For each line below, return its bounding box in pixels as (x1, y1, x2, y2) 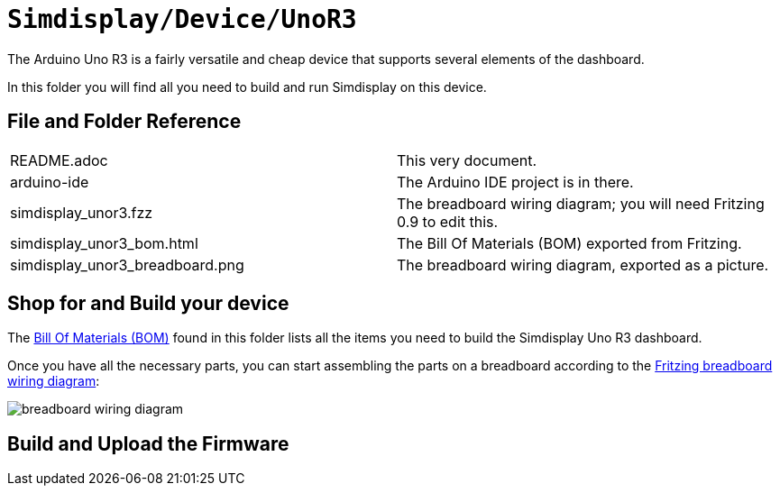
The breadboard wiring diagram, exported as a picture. (397, 255, 769, 274)
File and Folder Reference (7, 110, 242, 133)
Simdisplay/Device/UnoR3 (7, 5, 357, 34)
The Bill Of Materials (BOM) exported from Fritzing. (397, 233, 742, 252)
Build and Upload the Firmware (7, 432, 289, 455)
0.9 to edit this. (397, 212, 499, 231)
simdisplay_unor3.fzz (10, 203, 153, 222)
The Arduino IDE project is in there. (397, 172, 634, 191)
